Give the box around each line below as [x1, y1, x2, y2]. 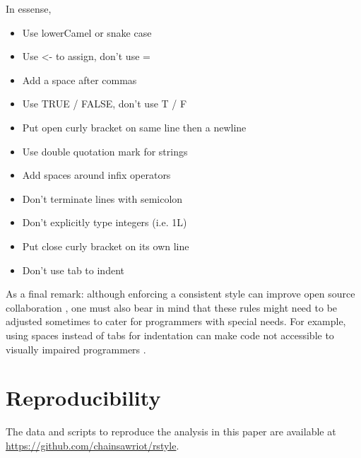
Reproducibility [6, 383, 161, 412]
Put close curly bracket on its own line [22, 238, 189, 253]
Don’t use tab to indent [22, 262, 124, 277]
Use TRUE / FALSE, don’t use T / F [22, 96, 187, 111]
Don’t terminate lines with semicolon [22, 191, 183, 206]
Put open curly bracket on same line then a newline [22, 119, 247, 134]
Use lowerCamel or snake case [22, 25, 152, 40]
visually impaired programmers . [6, 341, 146, 356]
